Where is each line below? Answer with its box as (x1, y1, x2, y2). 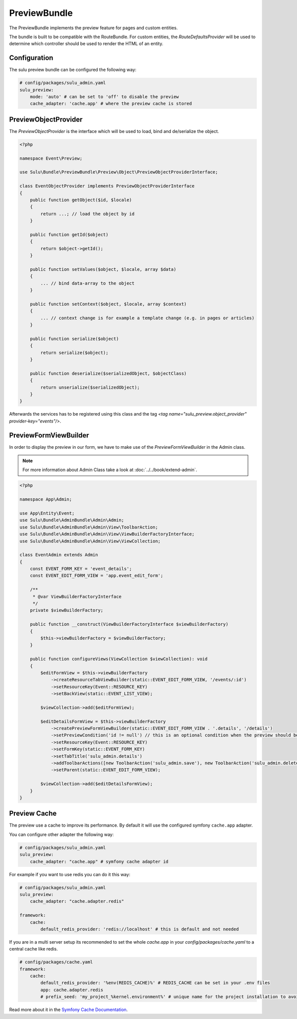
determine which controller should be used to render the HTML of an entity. (9, 41, 163, 47)
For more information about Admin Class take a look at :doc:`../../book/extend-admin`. (22, 467, 198, 473)
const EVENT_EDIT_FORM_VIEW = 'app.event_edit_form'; (30, 573, 163, 579)
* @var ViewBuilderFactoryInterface (32, 594, 122, 599)
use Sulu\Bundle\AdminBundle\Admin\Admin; (19, 517, 124, 523)
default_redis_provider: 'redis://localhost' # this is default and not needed (40, 926, 239, 932)
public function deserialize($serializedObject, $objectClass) (30, 370, 187, 376)
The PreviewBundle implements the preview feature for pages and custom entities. (9, 25, 178, 31)
